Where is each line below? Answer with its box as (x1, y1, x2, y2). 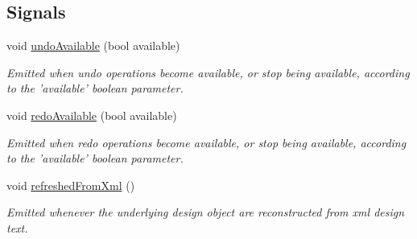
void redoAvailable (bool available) (6, 106, 177, 123)
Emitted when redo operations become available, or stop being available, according (6, 134, 407, 150)
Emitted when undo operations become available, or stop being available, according (6, 64, 410, 80)
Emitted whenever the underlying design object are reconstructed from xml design (6, 204, 405, 220)
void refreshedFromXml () (6, 176, 135, 193)
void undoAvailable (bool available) (6, 37, 180, 54)
